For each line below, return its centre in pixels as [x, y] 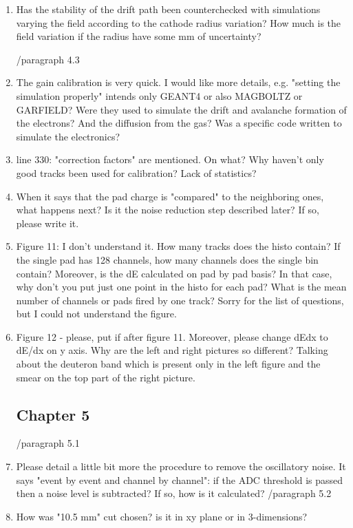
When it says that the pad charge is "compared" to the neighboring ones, [170, 196]
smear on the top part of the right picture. [106, 377]
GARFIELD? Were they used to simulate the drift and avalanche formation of [181, 109]
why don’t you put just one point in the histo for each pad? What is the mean [181, 287]
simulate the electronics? [68, 136]
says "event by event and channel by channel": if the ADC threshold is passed [180, 479]
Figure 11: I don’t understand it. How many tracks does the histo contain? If [178, 246]
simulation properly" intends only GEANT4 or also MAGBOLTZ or [159, 95]
